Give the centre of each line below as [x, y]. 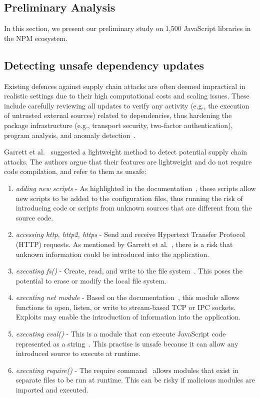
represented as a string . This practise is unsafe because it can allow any [127, 343]
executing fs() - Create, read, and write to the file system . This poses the [129, 271]
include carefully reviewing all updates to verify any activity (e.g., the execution [127, 105]
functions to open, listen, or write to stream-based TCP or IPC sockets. [126, 307]
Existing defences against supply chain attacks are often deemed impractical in [125, 86]
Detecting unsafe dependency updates [104, 65]
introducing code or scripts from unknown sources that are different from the [134, 208]
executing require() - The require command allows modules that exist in [127, 370]
